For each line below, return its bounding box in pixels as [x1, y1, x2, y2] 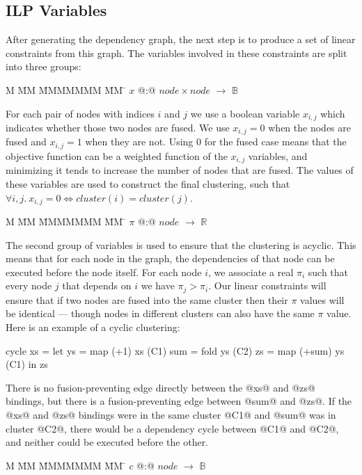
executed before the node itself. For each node [6, 264, 202, 279]
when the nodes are [268, 120, 351, 135]
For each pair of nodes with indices [6, 106, 155, 120]
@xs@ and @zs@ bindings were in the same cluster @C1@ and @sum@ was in [6, 408, 336, 422]
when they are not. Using [85, 134, 194, 149]
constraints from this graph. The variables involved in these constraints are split [6, 45, 347, 60]
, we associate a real [208, 264, 294, 279]
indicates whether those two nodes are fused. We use [6, 120, 230, 135]
